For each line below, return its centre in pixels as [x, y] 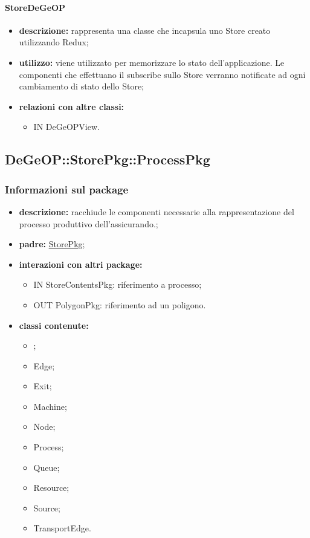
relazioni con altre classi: [72, 106]
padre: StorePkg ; [52, 244]
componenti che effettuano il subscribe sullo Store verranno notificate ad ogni [162, 74]
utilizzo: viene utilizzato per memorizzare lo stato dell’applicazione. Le [152, 62]
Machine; [50, 406]
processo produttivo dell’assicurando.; [89, 223]
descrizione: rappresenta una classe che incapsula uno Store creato [145, 30]
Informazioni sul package [67, 189]
